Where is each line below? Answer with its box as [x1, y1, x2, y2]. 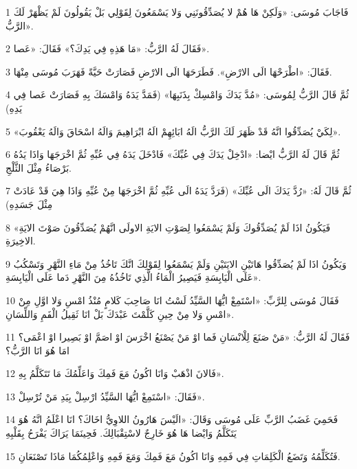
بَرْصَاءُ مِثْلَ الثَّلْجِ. [6, 160, 72, 174]
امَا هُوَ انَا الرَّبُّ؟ [6, 343, 69, 357]
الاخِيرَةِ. [6, 233, 36, 248]
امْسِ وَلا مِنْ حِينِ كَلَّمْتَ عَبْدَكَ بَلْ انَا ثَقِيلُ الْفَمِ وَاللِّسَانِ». [6, 306, 235, 321]
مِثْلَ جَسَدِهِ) [6, 196, 53, 211]
